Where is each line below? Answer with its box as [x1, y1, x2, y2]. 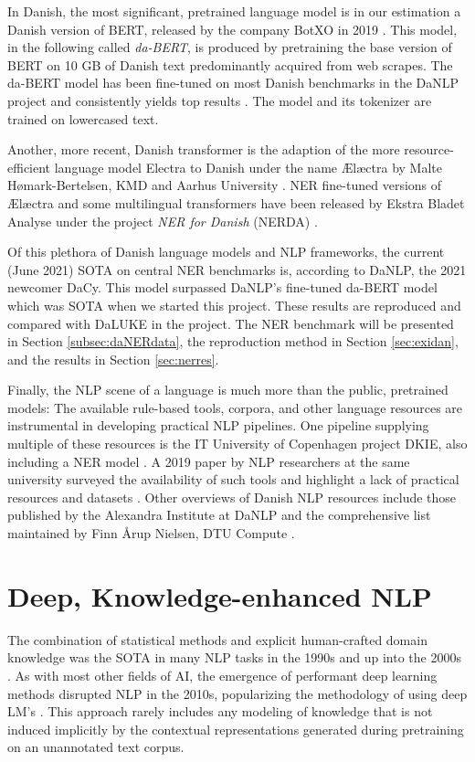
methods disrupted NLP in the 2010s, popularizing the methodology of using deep [7, 683, 468, 703]
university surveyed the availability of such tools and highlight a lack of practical [7, 470, 459, 489]
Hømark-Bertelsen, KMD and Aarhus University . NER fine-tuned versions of [7, 175, 442, 195]
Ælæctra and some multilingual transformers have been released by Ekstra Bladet [7, 193, 465, 212]
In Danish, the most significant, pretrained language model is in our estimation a [7, 2, 461, 20]
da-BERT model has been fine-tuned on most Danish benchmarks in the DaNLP [7, 73, 459, 92]
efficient [7, 157, 51, 176]
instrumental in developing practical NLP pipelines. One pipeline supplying [7, 416, 429, 435]
